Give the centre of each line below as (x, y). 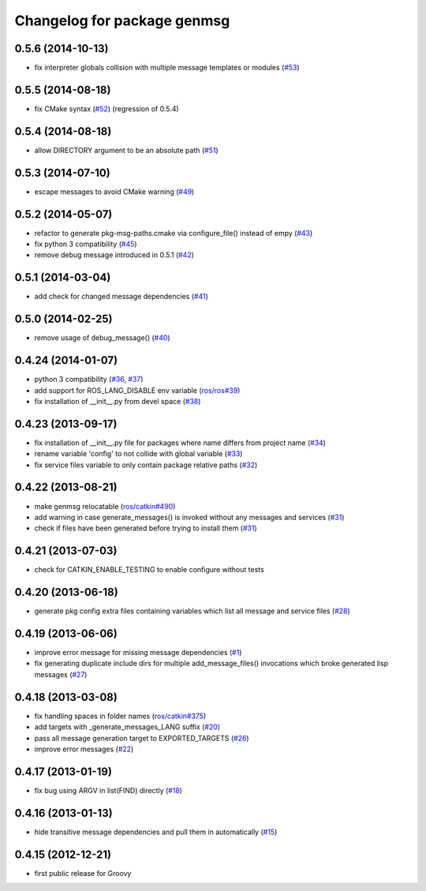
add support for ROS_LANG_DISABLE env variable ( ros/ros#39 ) (137, 390)
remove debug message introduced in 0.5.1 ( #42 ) (114, 255)
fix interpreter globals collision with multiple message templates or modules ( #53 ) (167, 68)
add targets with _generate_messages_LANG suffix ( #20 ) (127, 727)
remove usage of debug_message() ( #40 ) (102, 338)
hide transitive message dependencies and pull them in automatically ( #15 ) (156, 832)
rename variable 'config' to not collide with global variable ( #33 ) (138, 454)
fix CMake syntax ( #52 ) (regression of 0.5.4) (106, 109)
